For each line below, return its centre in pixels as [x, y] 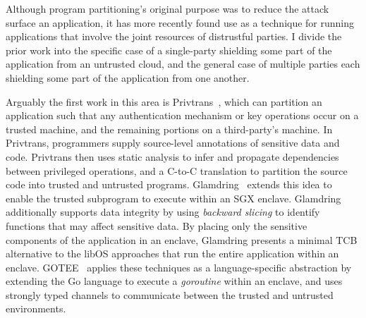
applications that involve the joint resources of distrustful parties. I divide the [174, 36]
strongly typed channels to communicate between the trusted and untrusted [170, 294]
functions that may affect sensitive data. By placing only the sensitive [157, 225]
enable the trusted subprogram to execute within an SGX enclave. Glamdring [173, 198]
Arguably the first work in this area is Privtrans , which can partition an [164, 101]
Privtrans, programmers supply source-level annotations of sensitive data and [173, 143]
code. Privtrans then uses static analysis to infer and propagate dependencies [172, 156]
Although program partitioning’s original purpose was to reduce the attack [167, 8]
